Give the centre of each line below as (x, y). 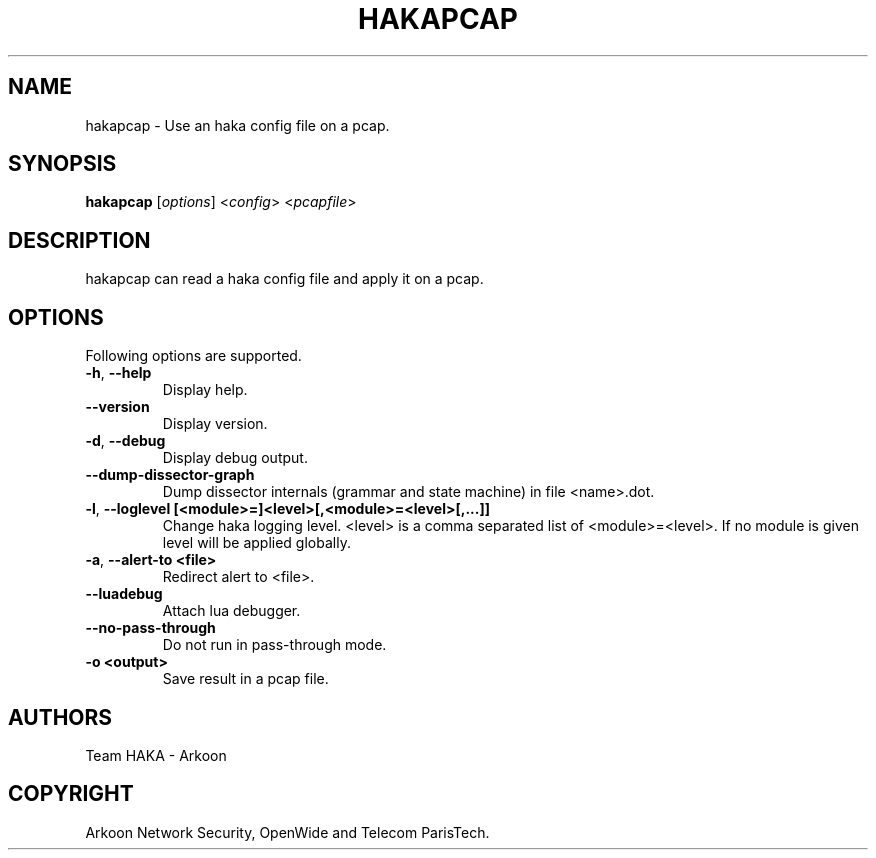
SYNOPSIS (62, 164)
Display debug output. (235, 458)
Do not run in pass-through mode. (274, 645)
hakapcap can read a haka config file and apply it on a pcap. (284, 279)
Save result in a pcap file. (245, 679)
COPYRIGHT (71, 794)
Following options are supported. (193, 356)
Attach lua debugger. (231, 611)
